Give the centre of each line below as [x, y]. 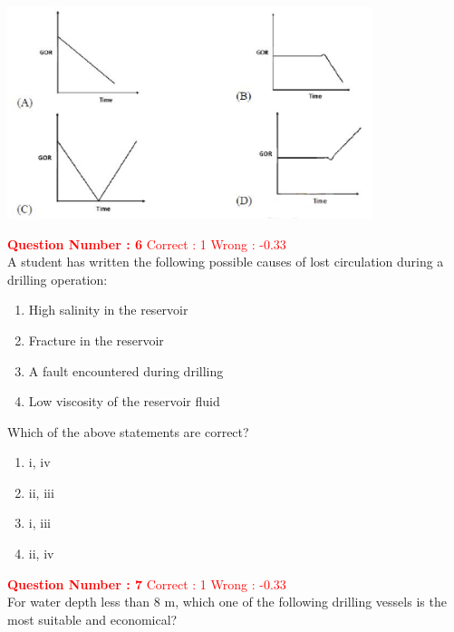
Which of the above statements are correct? [128, 431]
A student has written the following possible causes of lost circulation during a [226, 262]
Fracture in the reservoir [96, 340]
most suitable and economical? [92, 619]
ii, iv [41, 554]
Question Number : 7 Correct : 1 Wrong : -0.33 [147, 583]
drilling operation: [58, 279]
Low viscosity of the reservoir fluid [124, 401]
